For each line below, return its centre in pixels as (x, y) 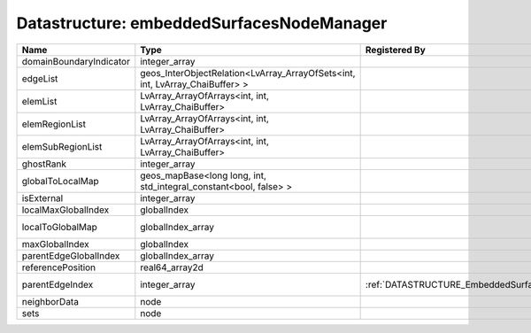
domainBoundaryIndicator (76, 61)
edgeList (40, 78)
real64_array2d (172, 267)
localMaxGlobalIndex (65, 210)
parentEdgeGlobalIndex (71, 255)
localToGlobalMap (59, 227)
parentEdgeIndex (58, 284)
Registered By (396, 50)
